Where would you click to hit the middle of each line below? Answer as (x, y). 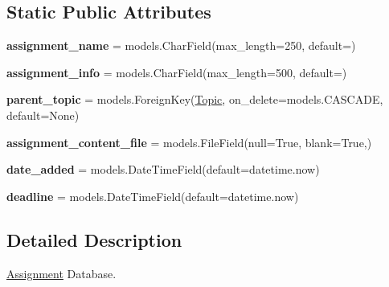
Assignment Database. (61, 273)
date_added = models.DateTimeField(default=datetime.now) (163, 169)
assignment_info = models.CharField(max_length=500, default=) (177, 72)
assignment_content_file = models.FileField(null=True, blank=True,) (189, 142)
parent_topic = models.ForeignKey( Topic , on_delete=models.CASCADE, (195, 99)
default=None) (43, 115)
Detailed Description (94, 239)
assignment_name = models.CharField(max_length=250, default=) (181, 45)
